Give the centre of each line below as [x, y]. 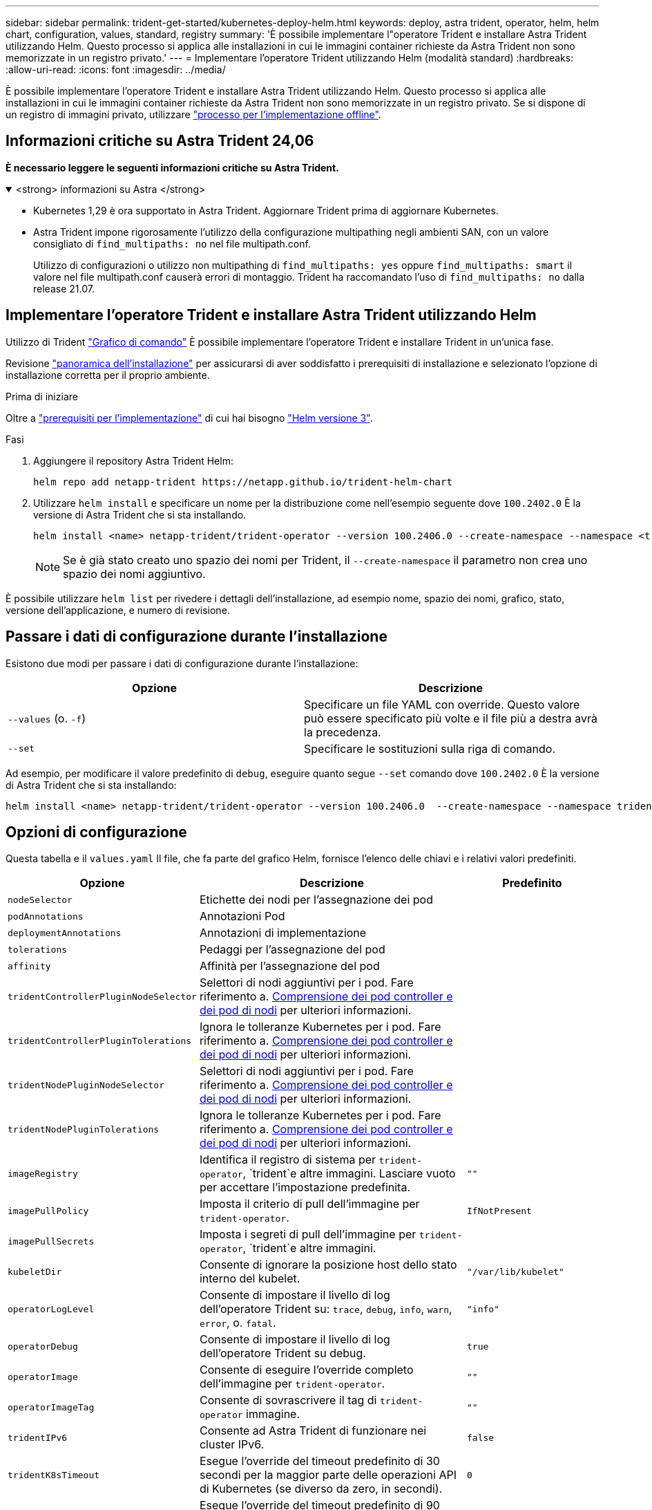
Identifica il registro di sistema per [288, 1160]
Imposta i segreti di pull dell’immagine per [308, 1234]
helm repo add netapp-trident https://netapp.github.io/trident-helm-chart [243, 482]
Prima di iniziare [42, 396]
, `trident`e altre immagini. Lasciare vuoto [349, 1174]
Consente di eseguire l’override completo [306, 1370]
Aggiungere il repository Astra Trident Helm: [133, 460]
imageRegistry [43, 1173]
